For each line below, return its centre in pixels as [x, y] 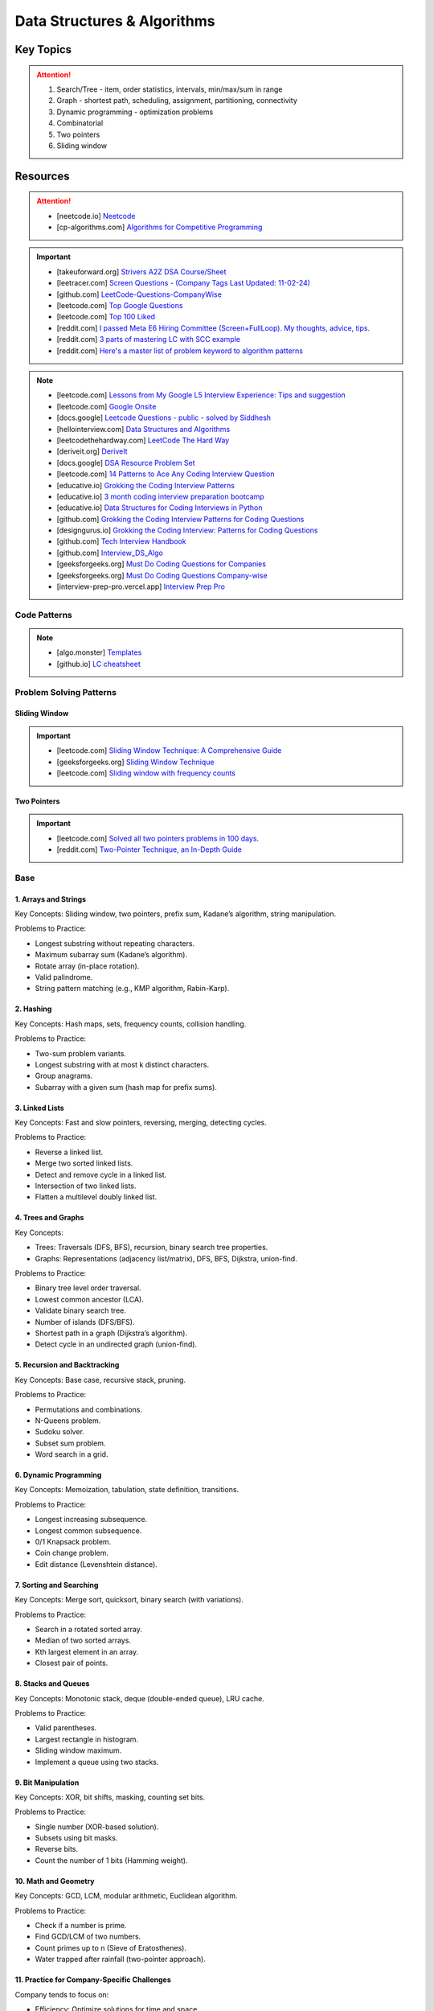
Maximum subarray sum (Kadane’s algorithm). [111, 955]
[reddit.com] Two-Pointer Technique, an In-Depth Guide [149, 849]
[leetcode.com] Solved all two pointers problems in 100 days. [158, 838]
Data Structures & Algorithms [115, 21]
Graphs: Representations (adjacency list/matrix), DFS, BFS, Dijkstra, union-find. [166, 1258]
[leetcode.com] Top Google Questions [120, 306]
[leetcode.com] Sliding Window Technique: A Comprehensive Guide [169, 751]
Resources [42, 176]
